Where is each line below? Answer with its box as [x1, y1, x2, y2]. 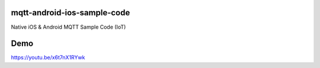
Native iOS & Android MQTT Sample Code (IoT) [11, 23, 126, 30]
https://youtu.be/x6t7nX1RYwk [11, 54, 85, 61]
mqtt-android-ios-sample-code [11, 8, 130, 18]
